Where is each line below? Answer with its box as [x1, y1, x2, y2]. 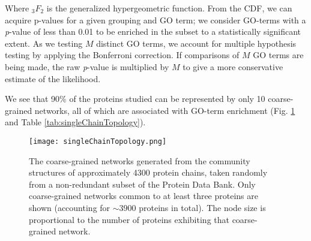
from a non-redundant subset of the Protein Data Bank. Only [29, 177, 256, 190]
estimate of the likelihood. [5, 72, 101, 85]
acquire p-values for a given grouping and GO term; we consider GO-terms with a [5, 13, 306, 26]
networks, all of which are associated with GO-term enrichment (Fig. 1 [34, 104, 295, 116]
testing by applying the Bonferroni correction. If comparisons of [5, 49, 240, 61]
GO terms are [253, 49, 304, 61]
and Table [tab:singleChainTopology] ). [5, 116, 146, 128]
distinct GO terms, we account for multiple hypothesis [96, 37, 297, 49]
